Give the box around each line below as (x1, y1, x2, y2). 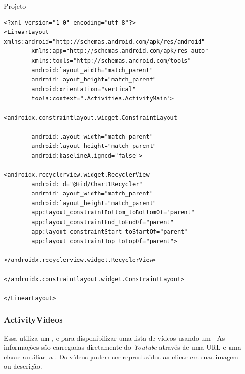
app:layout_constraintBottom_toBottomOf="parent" (31, 209, 195, 216)
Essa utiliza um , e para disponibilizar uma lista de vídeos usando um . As (4, 332, 225, 342)
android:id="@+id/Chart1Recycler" (31, 180, 143, 188)
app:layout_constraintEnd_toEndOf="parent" (31, 219, 174, 226)
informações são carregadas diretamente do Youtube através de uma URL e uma (4, 342, 241, 352)
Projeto (4, 1, 26, 11)
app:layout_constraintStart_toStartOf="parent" (31, 228, 188, 235)
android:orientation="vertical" (31, 85, 136, 93)
